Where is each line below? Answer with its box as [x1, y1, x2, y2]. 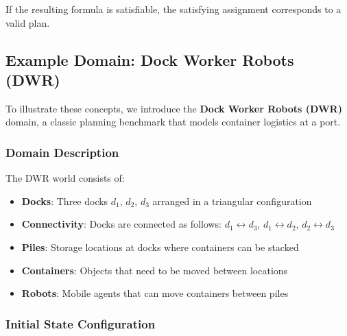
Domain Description [5, 143, 119, 160]
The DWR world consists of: [5, 171, 125, 185]
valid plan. [5, 15, 50, 29]
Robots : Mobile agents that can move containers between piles [21, 286, 289, 300]
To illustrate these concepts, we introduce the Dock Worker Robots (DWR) [5, 101, 342, 115]
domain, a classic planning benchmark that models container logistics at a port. [5, 115, 341, 129]
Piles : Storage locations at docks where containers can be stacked [21, 239, 299, 254]
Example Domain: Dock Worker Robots [5, 49, 294, 70]
